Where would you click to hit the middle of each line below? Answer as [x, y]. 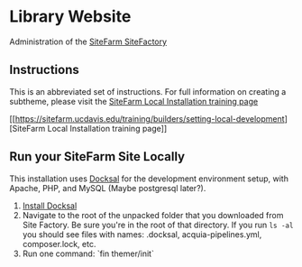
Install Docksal [50, 206]
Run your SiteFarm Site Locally [97, 157]
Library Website [70, 17]
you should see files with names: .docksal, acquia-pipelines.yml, [142, 234]
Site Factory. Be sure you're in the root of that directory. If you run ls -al [158, 225]
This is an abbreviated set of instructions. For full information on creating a [148, 91]
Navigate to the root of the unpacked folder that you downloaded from [153, 215]
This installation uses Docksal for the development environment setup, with [149, 179]
